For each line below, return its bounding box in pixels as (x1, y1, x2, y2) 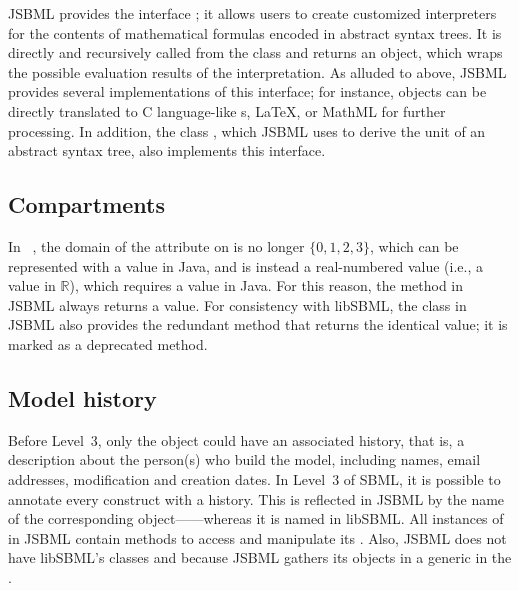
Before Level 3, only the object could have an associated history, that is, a (8, 429, 465, 450)
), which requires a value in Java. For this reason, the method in (69, 275, 464, 296)
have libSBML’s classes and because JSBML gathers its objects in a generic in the (8, 547, 512, 568)
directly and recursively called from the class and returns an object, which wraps (8, 42, 503, 63)
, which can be (369, 235, 459, 256)
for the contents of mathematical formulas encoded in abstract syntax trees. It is (8, 22, 502, 43)
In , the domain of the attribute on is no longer (8, 235, 305, 256)
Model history (8, 382, 157, 413)
